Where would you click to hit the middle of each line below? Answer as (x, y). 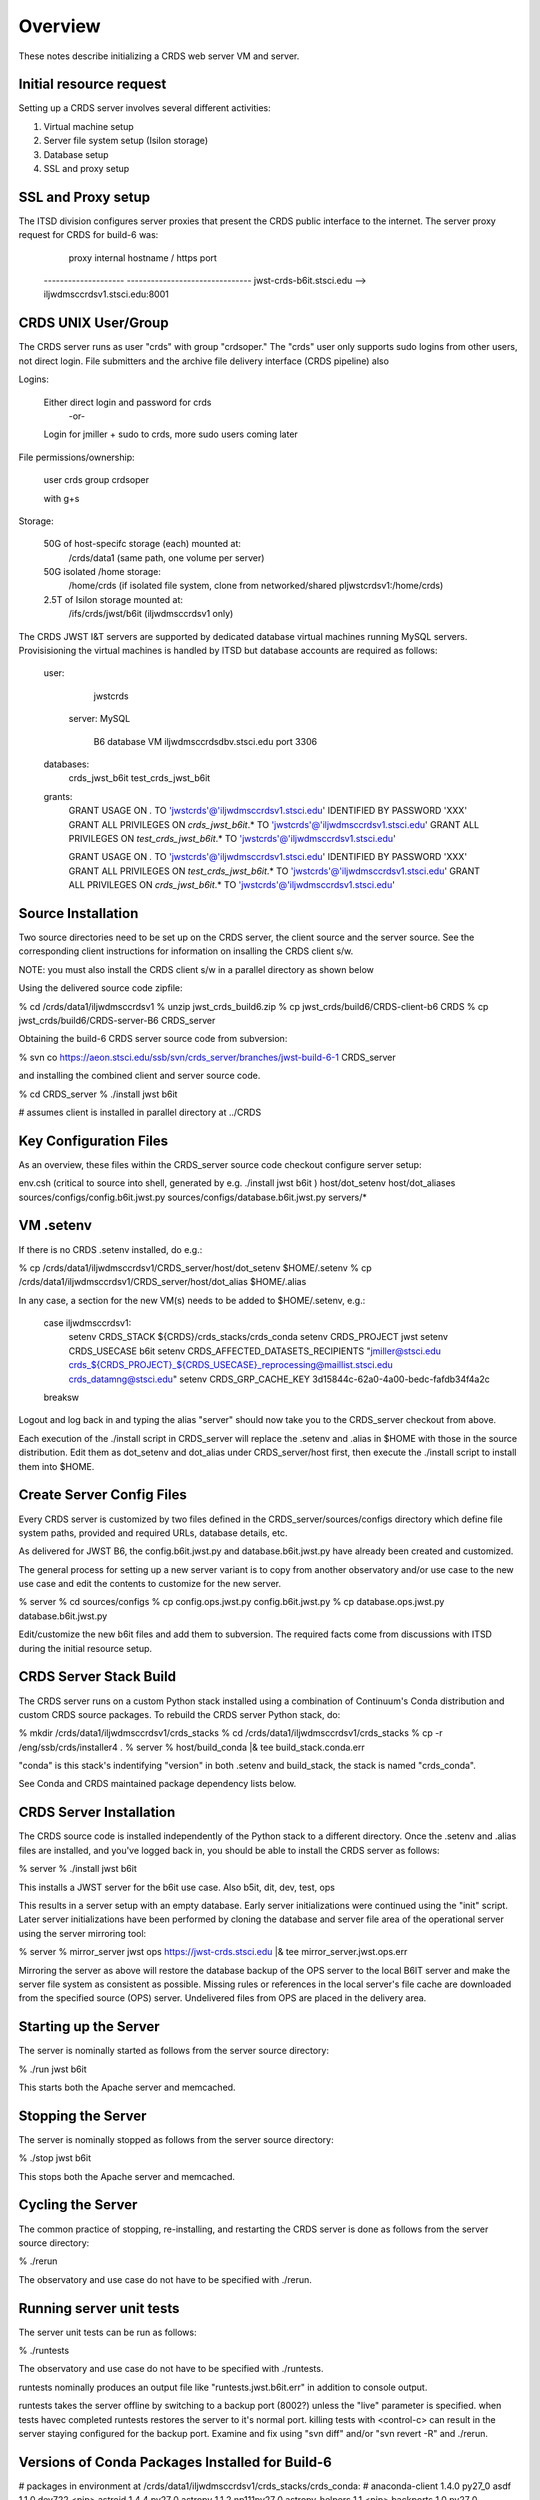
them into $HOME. (56, 1466)
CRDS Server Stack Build (97, 1676)
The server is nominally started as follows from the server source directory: (174, 2051)
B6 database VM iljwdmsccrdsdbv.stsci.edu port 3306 (205, 741)
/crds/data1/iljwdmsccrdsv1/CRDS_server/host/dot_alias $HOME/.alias (162, 1282)
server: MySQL (99, 719)
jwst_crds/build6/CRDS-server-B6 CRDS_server (117, 1020)
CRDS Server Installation (97, 1812)
